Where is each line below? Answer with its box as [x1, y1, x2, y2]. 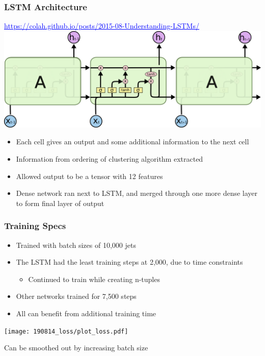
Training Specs [4, 219, 66, 232]
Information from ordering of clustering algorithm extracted [16, 154, 203, 164]
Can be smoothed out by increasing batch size [4, 342, 148, 353]
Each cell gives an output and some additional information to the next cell [16, 136, 249, 147]
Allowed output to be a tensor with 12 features [16, 170, 163, 181]
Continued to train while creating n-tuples [28, 273, 160, 284]
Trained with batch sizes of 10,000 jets [16, 239, 136, 250]
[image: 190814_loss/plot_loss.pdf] [4, 327, 128, 335]
